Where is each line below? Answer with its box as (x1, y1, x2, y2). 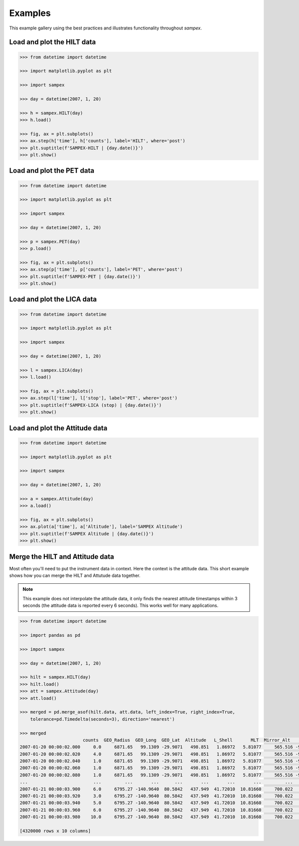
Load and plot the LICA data (9, 295, 97, 304)
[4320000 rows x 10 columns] (19, 828, 91, 834)
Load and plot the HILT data (9, 38, 96, 46)
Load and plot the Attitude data (9, 423, 108, 432)
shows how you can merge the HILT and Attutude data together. (9, 572, 141, 579)
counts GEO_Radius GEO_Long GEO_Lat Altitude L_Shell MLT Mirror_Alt (82, 737, 291, 743)
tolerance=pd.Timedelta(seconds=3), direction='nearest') (30, 716, 175, 722)
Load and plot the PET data (9, 166, 95, 175)
